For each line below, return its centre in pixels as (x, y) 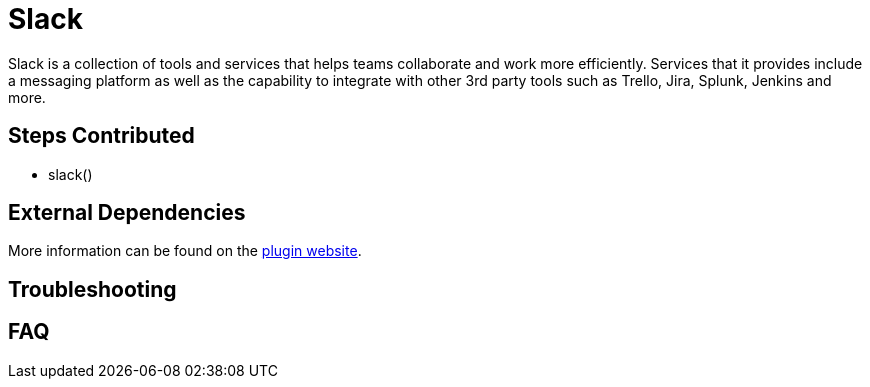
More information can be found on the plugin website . (185, 251)
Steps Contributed (101, 136)
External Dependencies (127, 213)
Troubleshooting (92, 289)
